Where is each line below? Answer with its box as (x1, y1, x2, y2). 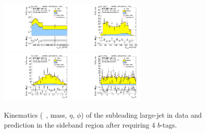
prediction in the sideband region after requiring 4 (4, 119, 155, 130)
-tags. (160, 119, 177, 130)
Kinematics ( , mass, (4, 109, 67, 120)
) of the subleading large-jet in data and (81, 109, 202, 120)
